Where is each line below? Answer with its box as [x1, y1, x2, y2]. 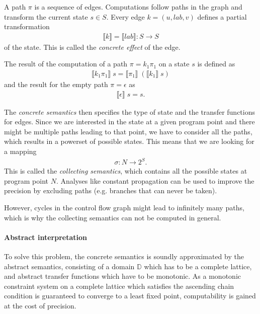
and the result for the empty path [4, 79, 108, 90]
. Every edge [106, 11, 145, 22]
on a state [158, 58, 190, 69]
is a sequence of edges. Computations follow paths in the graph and [34, 2, 242, 12]
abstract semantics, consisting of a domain [4, 261, 135, 271]
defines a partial [197, 11, 247, 22]
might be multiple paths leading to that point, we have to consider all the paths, [4, 126, 252, 136]
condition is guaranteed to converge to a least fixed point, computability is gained [4, 290, 256, 301]
